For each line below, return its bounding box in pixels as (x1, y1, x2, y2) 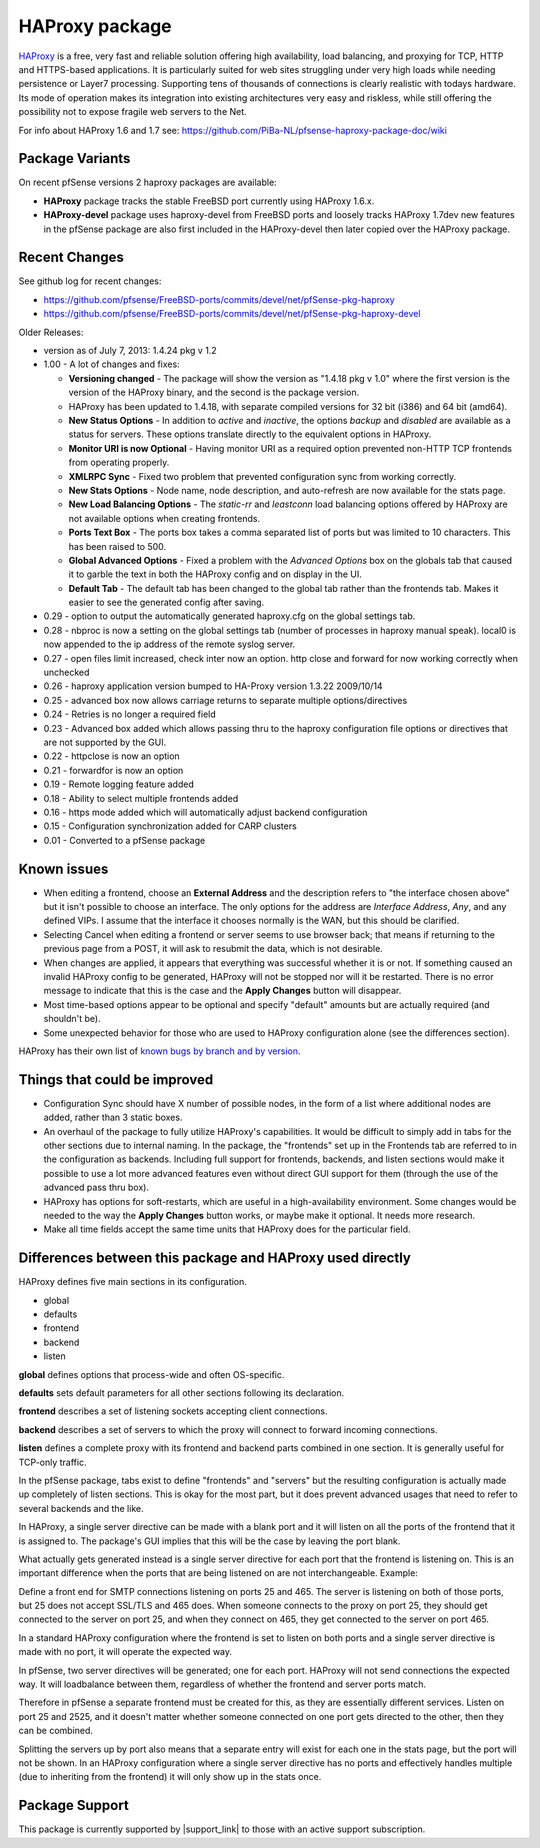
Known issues (18, 860, 109, 877)
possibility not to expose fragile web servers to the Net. (18, 106, 247, 118)
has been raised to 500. (68, 540, 167, 552)
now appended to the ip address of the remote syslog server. (43, 638, 296, 650)
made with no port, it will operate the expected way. (18, 1646, 233, 1658)
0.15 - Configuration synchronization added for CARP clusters (43, 820, 297, 832)
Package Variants (18, 150, 131, 167)
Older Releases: (18, 326, 84, 338)
